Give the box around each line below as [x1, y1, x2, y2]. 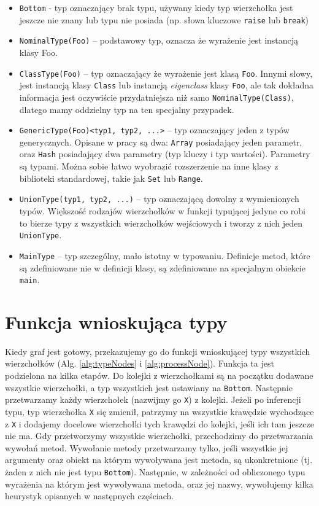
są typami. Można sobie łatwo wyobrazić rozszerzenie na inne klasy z [19, 160, 279, 173]
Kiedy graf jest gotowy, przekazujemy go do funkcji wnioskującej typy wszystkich [5, 344, 310, 357]
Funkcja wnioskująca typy [5, 309, 228, 334]
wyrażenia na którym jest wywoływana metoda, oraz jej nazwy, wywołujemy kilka [5, 477, 313, 490]
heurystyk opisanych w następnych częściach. [5, 489, 174, 502]
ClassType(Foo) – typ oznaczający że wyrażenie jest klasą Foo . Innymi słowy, [19, 66, 313, 79]
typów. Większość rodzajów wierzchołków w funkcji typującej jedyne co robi [19, 204, 306, 217]
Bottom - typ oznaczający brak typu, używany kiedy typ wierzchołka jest [19, 1, 293, 14]
